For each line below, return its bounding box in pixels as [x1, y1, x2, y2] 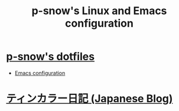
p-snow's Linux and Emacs [31, 4, 167, 18]
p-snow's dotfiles [6, 50, 95, 63]
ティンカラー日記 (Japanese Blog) [6, 92, 173, 106]
